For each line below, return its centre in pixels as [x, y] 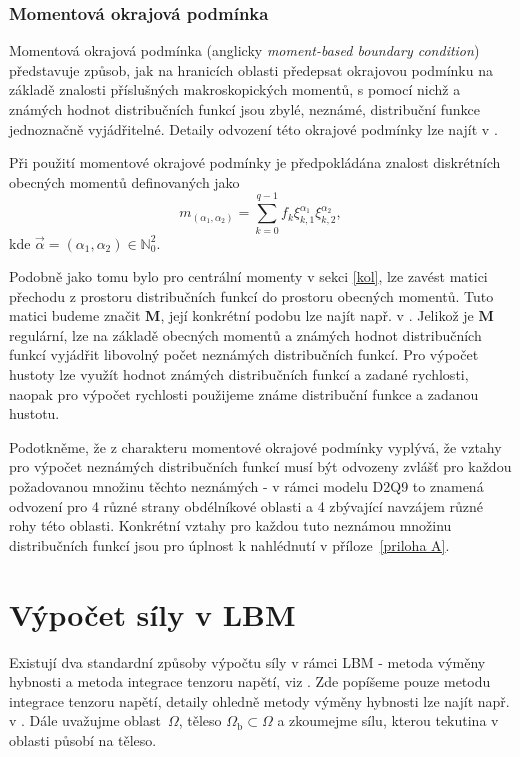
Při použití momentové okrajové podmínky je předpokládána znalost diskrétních [255, 162]
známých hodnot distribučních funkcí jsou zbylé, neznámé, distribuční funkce [244, 109]
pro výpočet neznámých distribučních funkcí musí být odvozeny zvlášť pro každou [260, 466]
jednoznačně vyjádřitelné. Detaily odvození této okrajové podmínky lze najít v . [253, 128]
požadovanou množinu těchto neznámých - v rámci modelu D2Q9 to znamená [246, 486]
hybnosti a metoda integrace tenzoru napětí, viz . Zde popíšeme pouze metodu [250, 681]
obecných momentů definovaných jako [124, 181]
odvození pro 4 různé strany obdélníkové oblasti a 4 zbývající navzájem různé [246, 505]
